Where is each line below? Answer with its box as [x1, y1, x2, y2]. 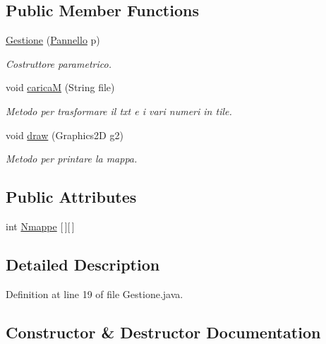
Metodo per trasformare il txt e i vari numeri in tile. [6, 103, 232, 118]
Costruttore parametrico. [6, 56, 111, 71]
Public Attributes [6, 186, 137, 208]
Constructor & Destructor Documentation [6, 321, 321, 343]
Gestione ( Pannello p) [6, 32, 100, 47]
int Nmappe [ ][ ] [6, 218, 75, 233]
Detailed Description [6, 253, 160, 275]
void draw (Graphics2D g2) [6, 127, 123, 142]
